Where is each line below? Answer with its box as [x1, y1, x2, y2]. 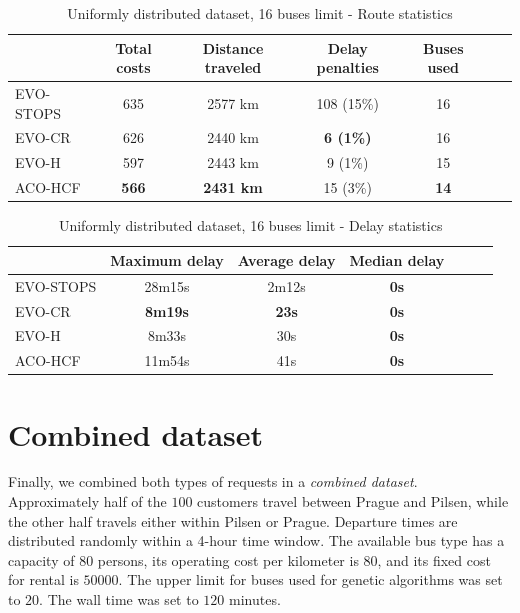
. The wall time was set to [39, 589, 199, 609]
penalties [316, 57, 379, 78]
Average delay [237, 249, 336, 270]
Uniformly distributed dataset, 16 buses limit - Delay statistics [58, 215, 443, 236]
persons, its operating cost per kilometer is [97, 549, 359, 570]
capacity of [8, 549, 75, 570]
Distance [202, 37, 264, 58]
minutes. [228, 589, 281, 609]
